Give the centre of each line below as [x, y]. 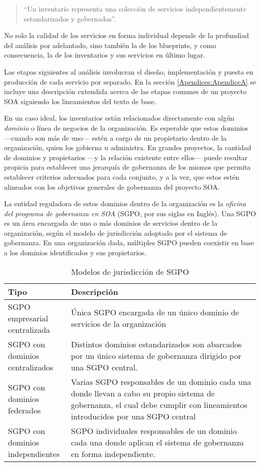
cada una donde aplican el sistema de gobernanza [157, 442]
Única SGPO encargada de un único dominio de [155, 312]
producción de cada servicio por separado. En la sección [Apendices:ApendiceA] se [130, 81]
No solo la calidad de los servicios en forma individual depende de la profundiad [126, 35]
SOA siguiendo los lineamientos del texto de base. [80, 101]
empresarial [28, 318]
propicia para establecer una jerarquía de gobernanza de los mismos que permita [127, 167]
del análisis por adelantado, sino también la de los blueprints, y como [110, 45]
